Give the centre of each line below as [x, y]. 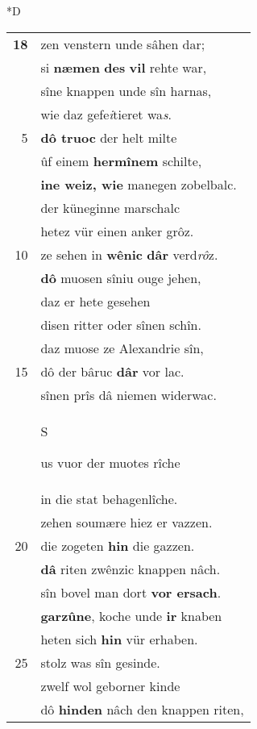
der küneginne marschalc [110, 207]
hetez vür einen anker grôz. [117, 231]
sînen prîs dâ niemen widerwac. [128, 394]
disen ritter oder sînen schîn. [121, 324]
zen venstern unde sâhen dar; [123, 44]
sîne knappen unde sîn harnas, [126, 90]
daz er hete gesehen [95, 301]
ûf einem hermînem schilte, [121, 160]
